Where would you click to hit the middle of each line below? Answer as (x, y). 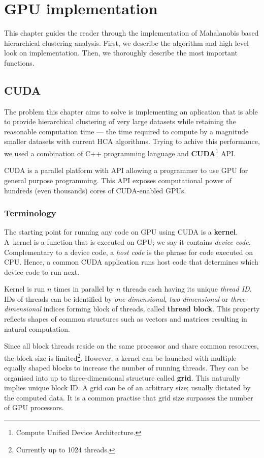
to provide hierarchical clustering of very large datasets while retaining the (120, 121)
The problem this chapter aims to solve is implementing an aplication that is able (131, 111)
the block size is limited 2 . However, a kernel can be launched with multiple (120, 357)
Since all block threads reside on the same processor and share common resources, (131, 346)
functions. (19, 62)
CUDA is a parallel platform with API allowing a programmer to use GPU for (126, 170)
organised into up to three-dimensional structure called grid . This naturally (122, 377)
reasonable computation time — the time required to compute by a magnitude (126, 131)
